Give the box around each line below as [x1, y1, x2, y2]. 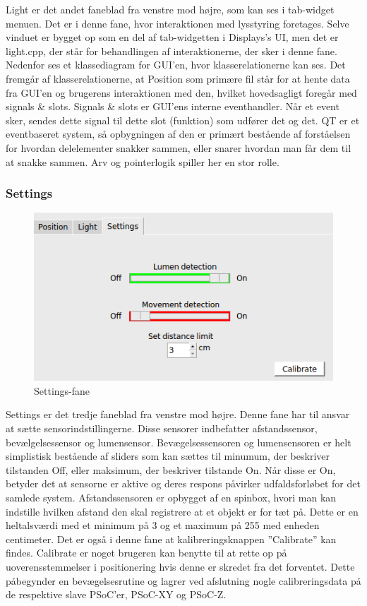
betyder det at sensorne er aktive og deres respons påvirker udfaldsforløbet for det [6, 476, 361, 491]
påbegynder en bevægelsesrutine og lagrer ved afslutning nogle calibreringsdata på [6, 573, 361, 588]
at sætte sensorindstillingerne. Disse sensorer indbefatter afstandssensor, [6, 421, 318, 436]
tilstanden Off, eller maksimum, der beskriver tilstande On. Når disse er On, [6, 462, 336, 477]
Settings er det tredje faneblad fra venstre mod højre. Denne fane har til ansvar [6, 407, 350, 422]
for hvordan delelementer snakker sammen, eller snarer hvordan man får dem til [6, 140, 351, 155]
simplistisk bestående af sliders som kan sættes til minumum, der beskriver [6, 448, 330, 463]
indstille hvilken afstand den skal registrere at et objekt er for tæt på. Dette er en [6, 504, 359, 518]
